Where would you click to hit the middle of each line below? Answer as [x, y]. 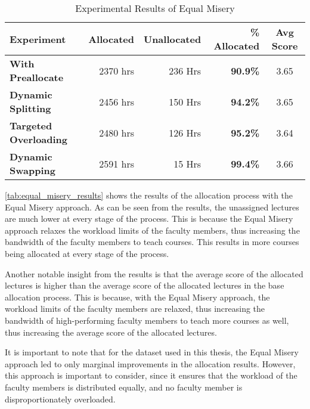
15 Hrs [187, 163]
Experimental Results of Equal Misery [155, 8]
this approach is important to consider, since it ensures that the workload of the [151, 375]
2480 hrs [117, 132]
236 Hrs [185, 70]
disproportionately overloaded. [60, 399]
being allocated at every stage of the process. [87, 253]
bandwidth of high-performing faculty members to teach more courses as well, [147, 320]
